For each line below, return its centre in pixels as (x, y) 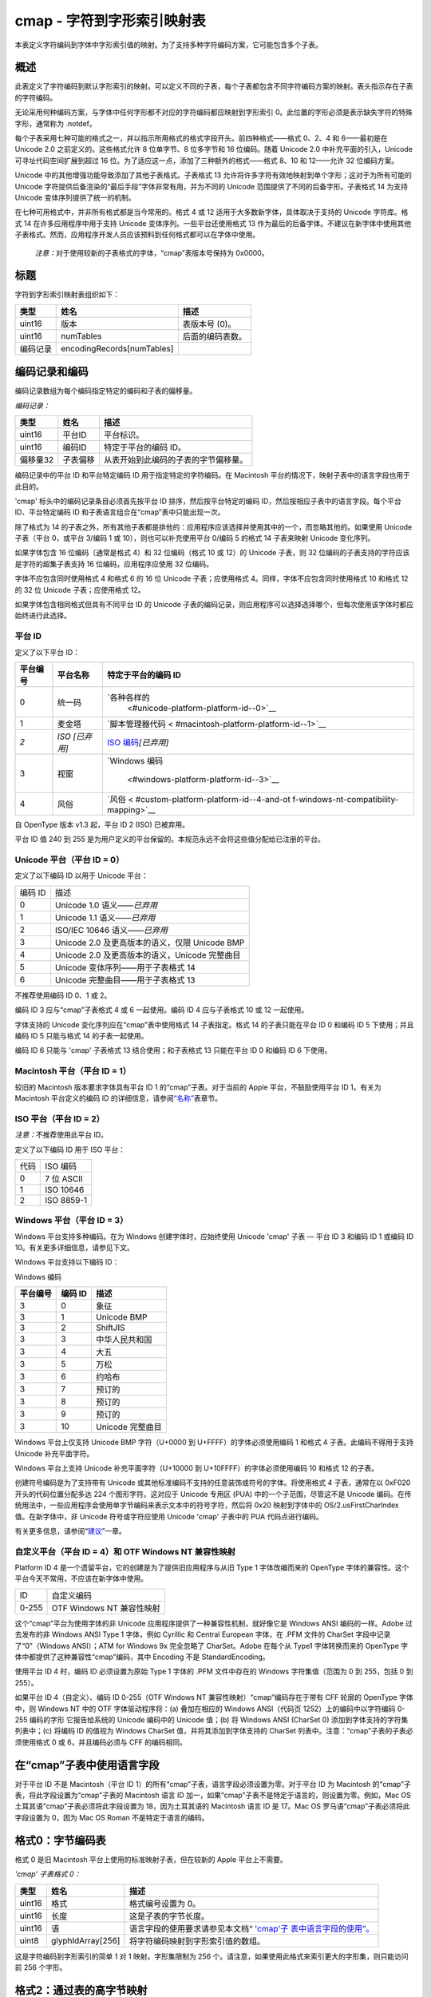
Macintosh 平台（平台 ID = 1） (73, 1071)
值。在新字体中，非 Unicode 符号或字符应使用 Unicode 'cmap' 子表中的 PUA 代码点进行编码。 (169, 1516)
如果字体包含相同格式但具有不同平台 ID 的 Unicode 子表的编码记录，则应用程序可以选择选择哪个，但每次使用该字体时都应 (214, 605)
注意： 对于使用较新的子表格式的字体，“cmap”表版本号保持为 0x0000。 (152, 252)
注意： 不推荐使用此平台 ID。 (61, 1135)
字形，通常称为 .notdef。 (55, 123)
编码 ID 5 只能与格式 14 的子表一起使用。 (81, 1036)
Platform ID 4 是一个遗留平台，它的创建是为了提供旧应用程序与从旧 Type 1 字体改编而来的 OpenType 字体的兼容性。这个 (212, 1568)
